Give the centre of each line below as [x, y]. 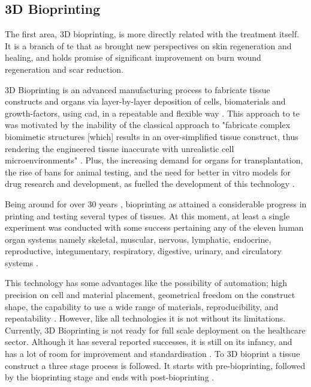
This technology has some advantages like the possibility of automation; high [146, 283]
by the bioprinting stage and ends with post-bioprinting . [110, 377]
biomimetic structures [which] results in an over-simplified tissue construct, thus [152, 136]
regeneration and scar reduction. [64, 69]
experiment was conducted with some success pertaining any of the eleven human [154, 227]
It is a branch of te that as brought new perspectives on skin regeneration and [148, 45]
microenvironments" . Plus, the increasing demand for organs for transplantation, [154, 160]
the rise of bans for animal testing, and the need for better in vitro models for [148, 172]
